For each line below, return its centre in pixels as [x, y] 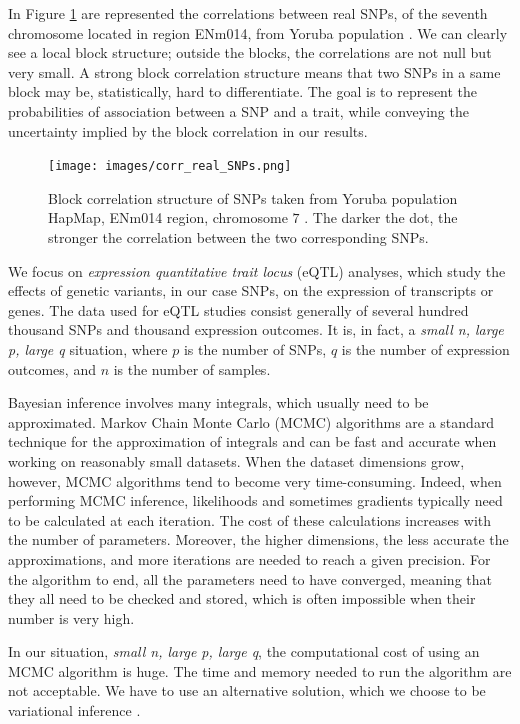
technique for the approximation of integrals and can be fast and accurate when [252, 441]
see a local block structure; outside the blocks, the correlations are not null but [250, 52]
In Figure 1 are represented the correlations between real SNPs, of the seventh [248, 13]
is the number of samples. [192, 368]
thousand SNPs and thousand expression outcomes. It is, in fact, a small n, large [256, 329]
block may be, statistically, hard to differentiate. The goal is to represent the [243, 91]
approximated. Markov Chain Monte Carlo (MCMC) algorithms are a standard [251, 421]
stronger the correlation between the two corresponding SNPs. [238, 237]
